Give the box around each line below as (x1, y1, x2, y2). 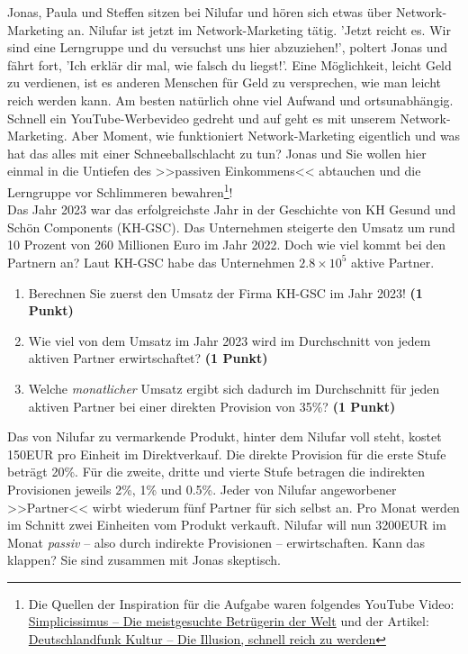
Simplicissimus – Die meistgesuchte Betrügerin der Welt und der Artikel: (28, 612, 429, 631)
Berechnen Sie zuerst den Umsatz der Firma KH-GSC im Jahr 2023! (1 (28, 283, 423, 302)
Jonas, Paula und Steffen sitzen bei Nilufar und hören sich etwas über (7, 3, 392, 21)
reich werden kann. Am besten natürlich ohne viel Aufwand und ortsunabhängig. (7, 90, 454, 109)
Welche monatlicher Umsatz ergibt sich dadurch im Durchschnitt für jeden (28, 378, 440, 397)
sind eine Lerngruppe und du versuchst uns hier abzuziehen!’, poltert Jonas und (7, 38, 448, 57)
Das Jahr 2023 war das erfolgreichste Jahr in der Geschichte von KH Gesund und (7, 200, 456, 219)
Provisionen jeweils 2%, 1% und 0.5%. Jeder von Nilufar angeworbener (7, 479, 397, 498)
